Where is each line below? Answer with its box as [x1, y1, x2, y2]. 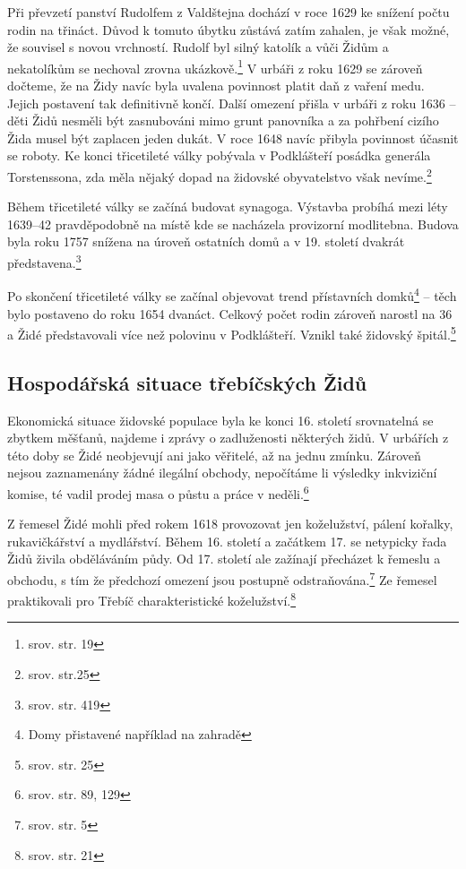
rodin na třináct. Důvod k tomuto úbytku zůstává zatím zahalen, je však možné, [7, 20, 450, 39]
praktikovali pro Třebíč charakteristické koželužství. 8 [7, 589, 297, 609]
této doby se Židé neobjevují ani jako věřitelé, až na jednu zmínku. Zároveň [7, 445, 421, 464]
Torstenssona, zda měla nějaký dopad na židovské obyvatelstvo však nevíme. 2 [7, 165, 432, 185]
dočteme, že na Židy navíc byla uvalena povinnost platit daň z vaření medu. [7, 76, 425, 95]
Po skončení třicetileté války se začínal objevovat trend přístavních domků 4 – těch [7, 284, 457, 305]
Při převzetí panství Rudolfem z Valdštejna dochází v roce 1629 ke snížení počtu [7, 3, 450, 21]
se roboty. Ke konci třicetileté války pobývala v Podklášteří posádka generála [7, 146, 431, 165]
